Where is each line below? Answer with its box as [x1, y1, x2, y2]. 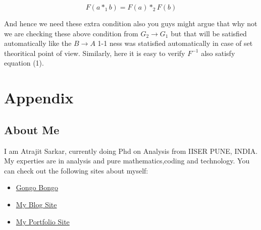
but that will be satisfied [171, 28, 247, 38]
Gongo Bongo [16, 182, 58, 193]
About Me [4, 122, 60, 137]
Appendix [4, 87, 74, 108]
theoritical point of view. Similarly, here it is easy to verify [4, 47, 185, 58]
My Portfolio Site [16, 216, 70, 226]
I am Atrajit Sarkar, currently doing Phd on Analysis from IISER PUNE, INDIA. [4, 145, 258, 156]
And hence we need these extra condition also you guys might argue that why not [4, 18, 257, 28]
